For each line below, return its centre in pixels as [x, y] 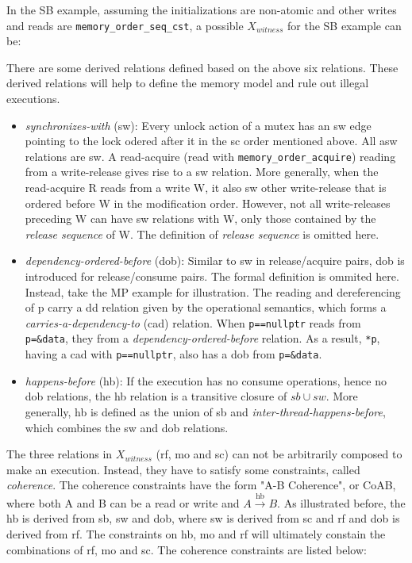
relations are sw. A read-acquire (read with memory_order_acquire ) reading [210, 156]
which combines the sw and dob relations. [127, 427]
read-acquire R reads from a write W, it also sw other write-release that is [206, 188]
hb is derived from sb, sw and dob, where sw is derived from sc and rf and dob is [203, 518]
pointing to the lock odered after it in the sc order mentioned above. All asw [211, 141]
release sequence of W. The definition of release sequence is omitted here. [202, 234]
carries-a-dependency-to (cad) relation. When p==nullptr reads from [193, 322]
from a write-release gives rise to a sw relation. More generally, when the [202, 172]
